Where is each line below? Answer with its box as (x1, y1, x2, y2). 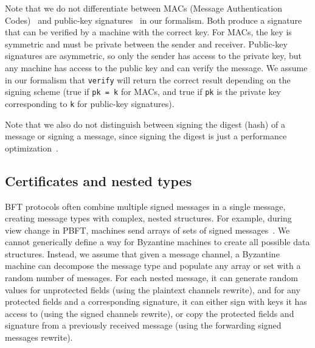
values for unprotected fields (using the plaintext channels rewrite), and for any (5, 283, 300, 296)
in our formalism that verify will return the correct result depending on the (5, 73, 291, 86)
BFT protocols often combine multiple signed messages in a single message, (5, 200, 286, 212)
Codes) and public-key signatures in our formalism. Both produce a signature (5, 13, 302, 26)
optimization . (5, 141, 58, 154)
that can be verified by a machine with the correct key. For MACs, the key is (5, 26, 292, 38)
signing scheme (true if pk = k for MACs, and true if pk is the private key (5, 85, 282, 98)
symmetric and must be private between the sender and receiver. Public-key (5, 37, 288, 50)
